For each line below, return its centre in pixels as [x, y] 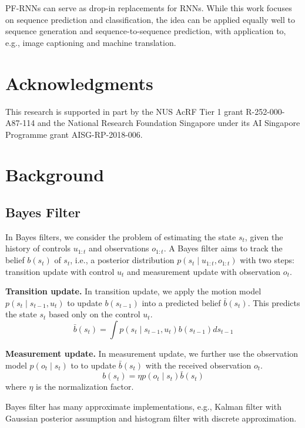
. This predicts [274, 302]
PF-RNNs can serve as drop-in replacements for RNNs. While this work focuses [149, 8]
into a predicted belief [181, 302]
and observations [119, 248]
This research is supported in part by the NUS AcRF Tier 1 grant [124, 111]
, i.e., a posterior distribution [122, 260]
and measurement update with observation [204, 271]
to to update [93, 365]
